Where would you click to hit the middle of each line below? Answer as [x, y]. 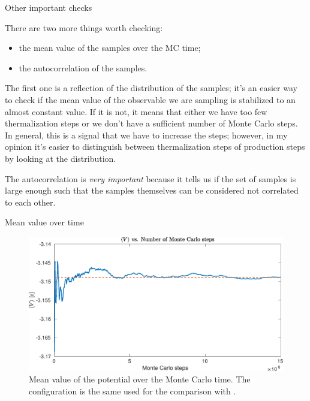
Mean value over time [44, 222]
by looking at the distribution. [61, 158]
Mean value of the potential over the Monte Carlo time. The [140, 379]
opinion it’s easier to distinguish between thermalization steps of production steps [155, 147]
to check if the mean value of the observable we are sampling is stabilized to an [150, 99]
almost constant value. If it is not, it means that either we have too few [136, 111]
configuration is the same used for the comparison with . [133, 391]
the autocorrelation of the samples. [83, 67]
